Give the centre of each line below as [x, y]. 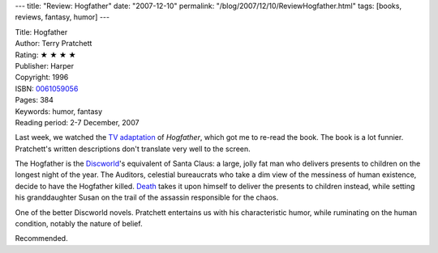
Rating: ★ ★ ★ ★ [45, 55]
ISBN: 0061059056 [47, 88]
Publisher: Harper [45, 65]
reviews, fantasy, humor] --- [62, 17]
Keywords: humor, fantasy [59, 111]
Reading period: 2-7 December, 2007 [77, 122]
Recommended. [41, 238]
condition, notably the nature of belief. [79, 224]
